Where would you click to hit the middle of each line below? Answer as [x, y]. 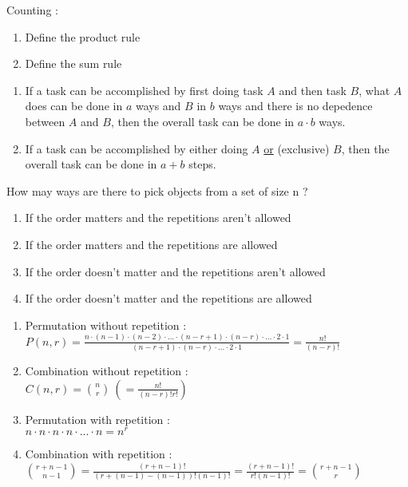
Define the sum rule [73, 63]
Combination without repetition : [107, 370]
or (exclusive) [297, 148]
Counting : [32, 10]
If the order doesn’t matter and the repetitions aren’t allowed [175, 271]
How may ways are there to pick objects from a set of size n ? [157, 190]
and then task [313, 90]
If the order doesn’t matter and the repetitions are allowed [168, 298]
